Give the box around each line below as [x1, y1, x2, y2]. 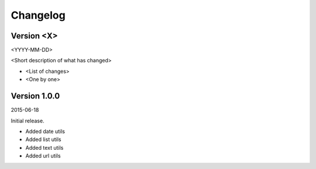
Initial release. [11, 117, 44, 124]
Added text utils [25, 144, 64, 151]
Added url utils [25, 152, 61, 160]
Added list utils [25, 136, 61, 143]
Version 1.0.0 [11, 91, 60, 101]
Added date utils [25, 128, 66, 135]
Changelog [11, 9, 66, 22]
